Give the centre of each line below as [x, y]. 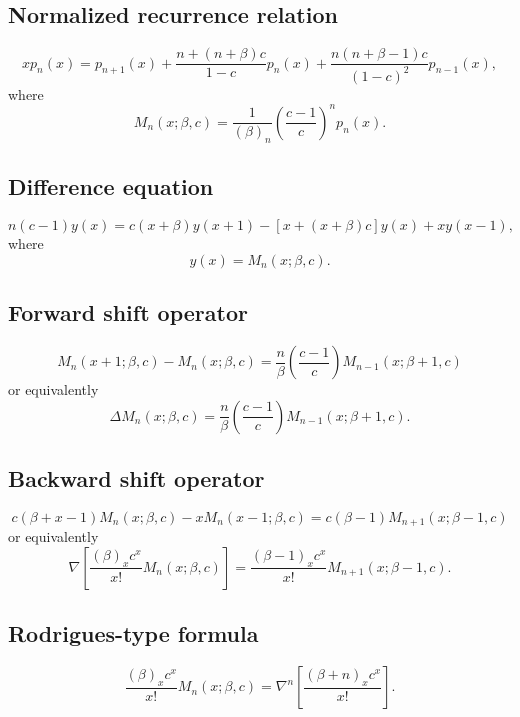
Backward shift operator [136, 478]
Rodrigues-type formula [133, 633]
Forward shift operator [128, 312]
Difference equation [111, 186]
